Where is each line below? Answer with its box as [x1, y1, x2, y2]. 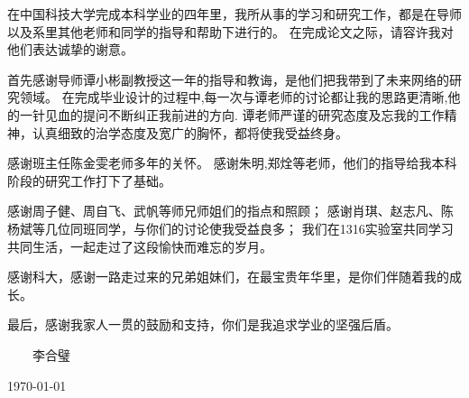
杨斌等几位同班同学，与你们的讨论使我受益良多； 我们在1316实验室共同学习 [7, 218, 454, 237]
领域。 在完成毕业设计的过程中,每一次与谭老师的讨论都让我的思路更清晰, [19, 88, 448, 106]
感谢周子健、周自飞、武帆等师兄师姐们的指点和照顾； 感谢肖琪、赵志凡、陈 [7, 201, 454, 220]
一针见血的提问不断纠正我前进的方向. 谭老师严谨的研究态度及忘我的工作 [19, 105, 445, 124]
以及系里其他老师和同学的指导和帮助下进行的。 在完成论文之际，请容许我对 [7, 22, 454, 41]
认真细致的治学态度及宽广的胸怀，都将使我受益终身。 [32, 123, 348, 142]
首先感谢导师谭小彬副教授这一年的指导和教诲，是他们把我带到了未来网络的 [7, 69, 449, 88]
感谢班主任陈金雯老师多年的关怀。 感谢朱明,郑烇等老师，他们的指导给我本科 [7, 153, 457, 172]
